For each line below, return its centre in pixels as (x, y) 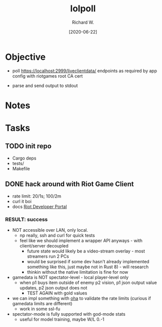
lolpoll (83, 9)
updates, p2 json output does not (53, 287)
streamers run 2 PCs (48, 256)
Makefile (21, 168)
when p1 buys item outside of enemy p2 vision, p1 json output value (88, 283)
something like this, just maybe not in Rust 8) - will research (88, 267)
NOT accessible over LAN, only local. (50, 230)
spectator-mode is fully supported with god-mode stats (69, 314)
